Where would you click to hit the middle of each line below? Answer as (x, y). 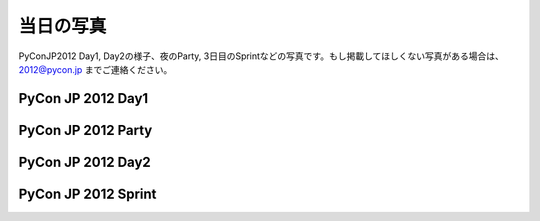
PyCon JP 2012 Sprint (87, 193)
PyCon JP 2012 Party (85, 130)
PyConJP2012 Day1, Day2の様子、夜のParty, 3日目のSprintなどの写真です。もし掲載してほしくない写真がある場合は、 (261, 56)
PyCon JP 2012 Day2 (85, 161)
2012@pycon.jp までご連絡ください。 (95, 69)
